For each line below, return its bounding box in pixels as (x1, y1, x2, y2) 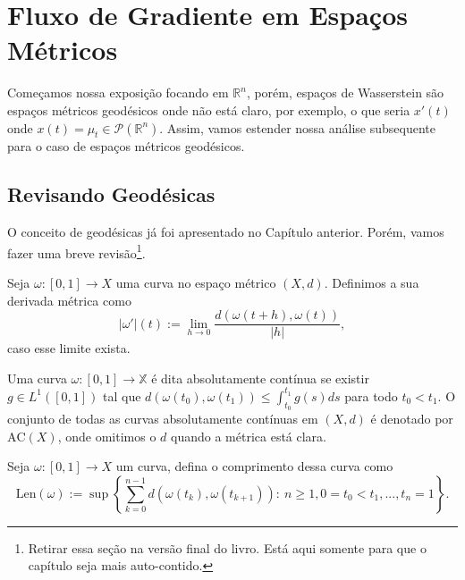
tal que (103, 386, 141, 405)
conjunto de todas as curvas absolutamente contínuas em (7, 409, 318, 428)
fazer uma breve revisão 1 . (7, 240, 146, 262)
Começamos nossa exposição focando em (7, 83, 229, 102)
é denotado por (370, 409, 453, 428)
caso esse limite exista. (7, 339, 131, 357)
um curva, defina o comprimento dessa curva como (115, 457, 393, 475)
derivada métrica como (7, 290, 131, 309)
